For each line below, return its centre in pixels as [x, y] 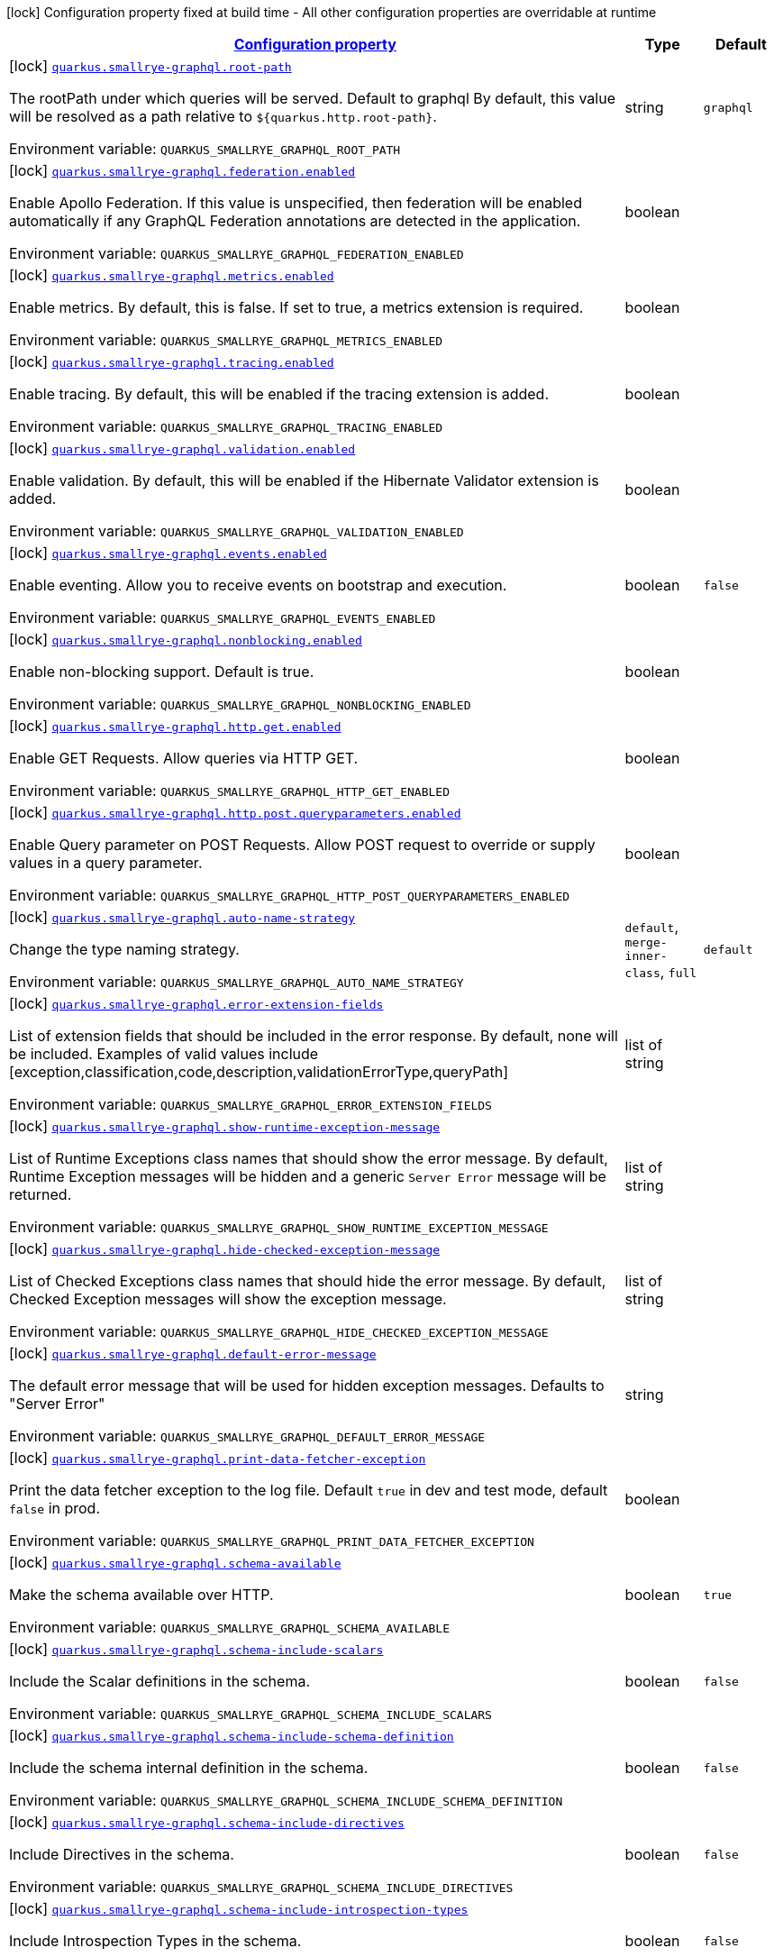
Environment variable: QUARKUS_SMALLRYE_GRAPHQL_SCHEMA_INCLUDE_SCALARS [250, 1714]
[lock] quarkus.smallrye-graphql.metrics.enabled [172, 275]
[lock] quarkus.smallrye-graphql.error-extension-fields [196, 1003]
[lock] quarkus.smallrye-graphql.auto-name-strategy [182, 917]
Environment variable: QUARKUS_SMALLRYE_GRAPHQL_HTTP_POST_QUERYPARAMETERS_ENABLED [290, 895]
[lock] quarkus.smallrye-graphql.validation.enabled [182, 448]
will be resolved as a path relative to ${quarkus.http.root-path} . [223, 116]
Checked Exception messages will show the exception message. [228, 1299]
